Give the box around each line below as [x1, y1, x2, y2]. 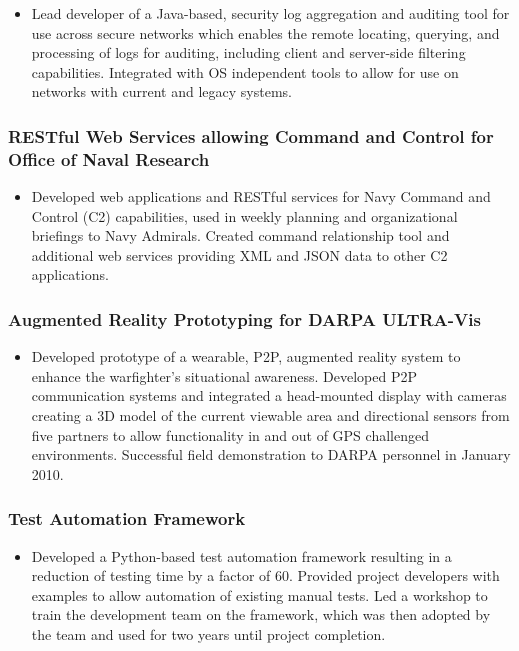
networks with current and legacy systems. [31, 81, 292, 102]
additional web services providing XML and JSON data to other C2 [31, 244, 448, 265]
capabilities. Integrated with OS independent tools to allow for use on [31, 61, 459, 82]
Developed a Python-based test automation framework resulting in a [31, 545, 452, 566]
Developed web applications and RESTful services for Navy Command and [31, 186, 491, 207]
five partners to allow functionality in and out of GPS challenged [31, 424, 429, 445]
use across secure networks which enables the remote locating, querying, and [31, 22, 500, 43]
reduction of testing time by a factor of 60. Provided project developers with [31, 565, 500, 586]
